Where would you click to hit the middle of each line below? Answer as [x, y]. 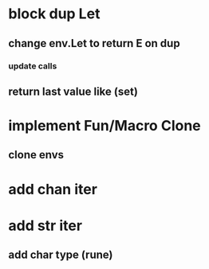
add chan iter [53, 189]
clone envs [36, 155]
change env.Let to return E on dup [95, 43]
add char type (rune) [61, 255]
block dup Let [54, 14]
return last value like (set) [73, 91]
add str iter [45, 226]
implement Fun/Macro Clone [104, 126]
